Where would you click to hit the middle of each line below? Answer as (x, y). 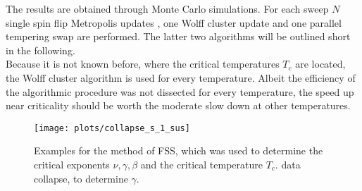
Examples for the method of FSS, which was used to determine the (179, 150)
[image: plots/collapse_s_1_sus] (112, 128)
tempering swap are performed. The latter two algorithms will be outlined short (178, 36)
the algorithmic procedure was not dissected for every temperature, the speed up (180, 91)
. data (288, 164)
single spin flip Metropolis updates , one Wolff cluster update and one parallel (174, 22)
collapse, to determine (81, 178)
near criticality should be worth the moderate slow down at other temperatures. (178, 105)
